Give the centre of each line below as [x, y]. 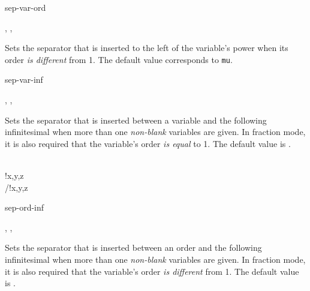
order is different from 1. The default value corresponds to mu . [119, 59]
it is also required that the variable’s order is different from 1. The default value [152, 271]
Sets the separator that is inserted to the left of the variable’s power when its [147, 48]
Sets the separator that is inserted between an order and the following [133, 247]
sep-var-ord [25, 7]
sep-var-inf [24, 79]
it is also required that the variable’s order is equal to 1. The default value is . [148, 143]
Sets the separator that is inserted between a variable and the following [136, 120]
